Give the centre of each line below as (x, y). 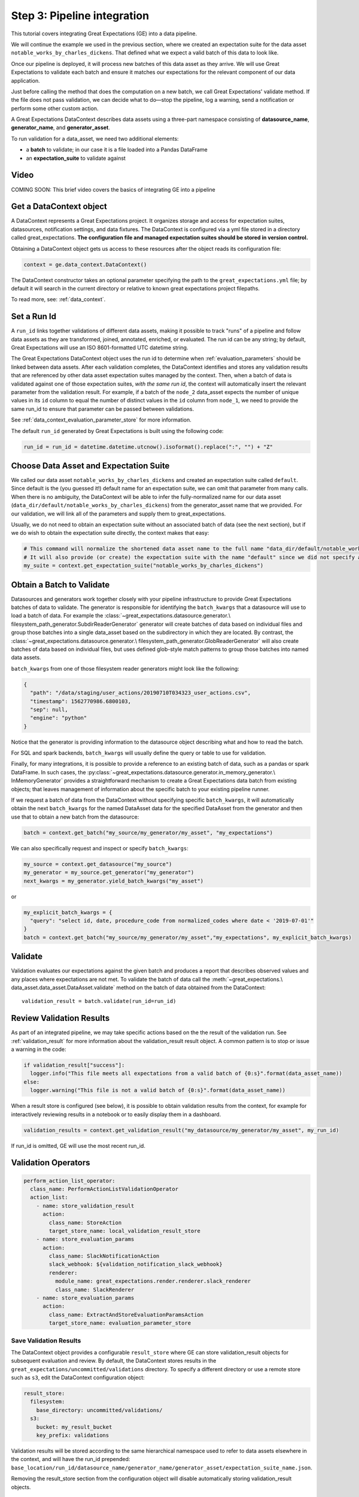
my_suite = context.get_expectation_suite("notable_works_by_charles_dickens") (144, 566)
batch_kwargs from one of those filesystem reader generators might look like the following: (125, 668)
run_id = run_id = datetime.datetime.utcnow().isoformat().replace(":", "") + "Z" (148, 447)
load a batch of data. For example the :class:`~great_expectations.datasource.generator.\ (121, 616)
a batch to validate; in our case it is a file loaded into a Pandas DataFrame (117, 150)
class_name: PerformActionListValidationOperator (104, 1189)
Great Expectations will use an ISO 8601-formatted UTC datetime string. (100, 348)
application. (25, 80)
